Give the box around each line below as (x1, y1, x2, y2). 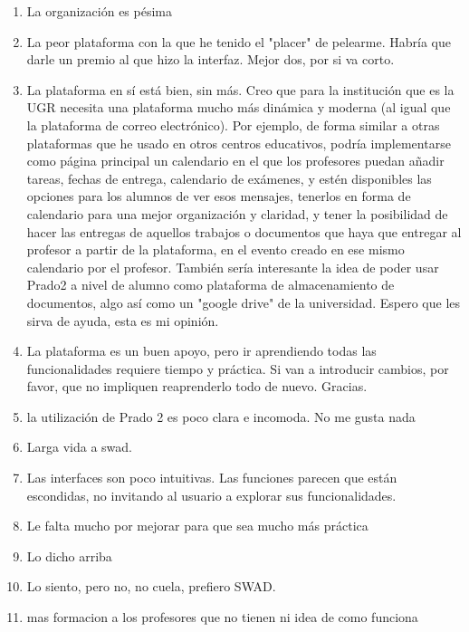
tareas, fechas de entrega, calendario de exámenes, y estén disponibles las (26, 168, 432, 187)
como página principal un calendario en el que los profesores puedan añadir (26, 151, 445, 170)
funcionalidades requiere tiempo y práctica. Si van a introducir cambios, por (26, 359, 449, 378)
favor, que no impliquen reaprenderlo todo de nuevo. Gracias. (26, 377, 368, 396)
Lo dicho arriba (26, 546, 112, 565)
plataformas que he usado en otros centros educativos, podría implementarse (26, 133, 451, 152)
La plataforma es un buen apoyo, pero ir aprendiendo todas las (26, 341, 377, 360)
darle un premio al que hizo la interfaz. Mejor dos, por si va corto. (26, 50, 395, 69)
